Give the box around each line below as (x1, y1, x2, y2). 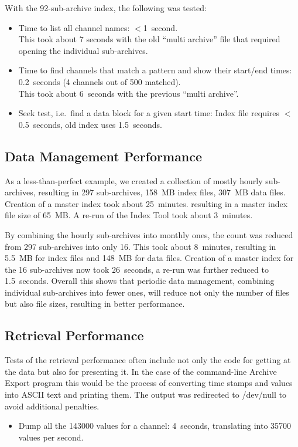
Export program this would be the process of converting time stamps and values (5, 377, 293, 389)
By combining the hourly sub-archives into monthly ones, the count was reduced (5, 228, 293, 241)
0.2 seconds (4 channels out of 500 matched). (18, 75, 181, 87)
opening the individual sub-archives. (18, 44, 148, 56)
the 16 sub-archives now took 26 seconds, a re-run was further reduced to (5, 263, 269, 275)
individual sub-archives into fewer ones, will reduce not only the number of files (5, 286, 289, 298)
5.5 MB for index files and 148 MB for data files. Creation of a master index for (5, 252, 294, 264)
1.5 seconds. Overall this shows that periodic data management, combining (5, 275, 275, 287)
